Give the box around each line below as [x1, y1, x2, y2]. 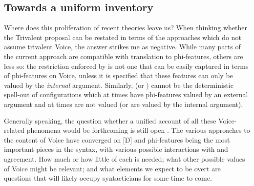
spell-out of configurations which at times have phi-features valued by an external [4, 89, 248, 100]
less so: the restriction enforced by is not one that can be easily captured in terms [4, 61, 249, 71]
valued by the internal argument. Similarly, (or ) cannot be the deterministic [4, 80, 233, 90]
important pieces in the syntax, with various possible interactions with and [4, 144, 228, 154]
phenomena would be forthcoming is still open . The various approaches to [26, 125, 250, 135]
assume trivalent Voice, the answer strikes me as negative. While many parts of [4, 41, 241, 52]
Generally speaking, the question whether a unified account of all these [4, 115, 216, 125]
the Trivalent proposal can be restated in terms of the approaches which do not [4, 32, 241, 42]
